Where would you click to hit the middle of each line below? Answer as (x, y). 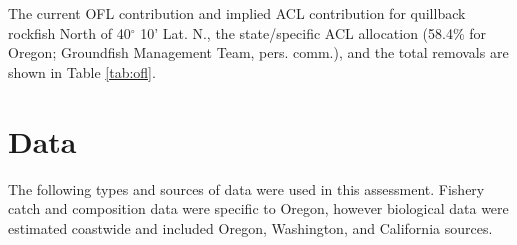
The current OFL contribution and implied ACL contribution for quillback (237, 13)
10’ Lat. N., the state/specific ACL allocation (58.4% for (313, 32)
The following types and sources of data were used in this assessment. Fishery (246, 188)
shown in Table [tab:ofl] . (82, 71)
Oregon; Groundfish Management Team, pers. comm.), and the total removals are (258, 52)
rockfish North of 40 (69, 32)
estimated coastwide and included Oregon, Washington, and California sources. (250, 227)
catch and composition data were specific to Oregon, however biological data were (258, 208)
